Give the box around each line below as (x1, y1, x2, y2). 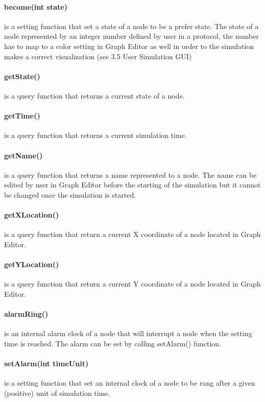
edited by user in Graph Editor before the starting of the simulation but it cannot (4, 179, 261, 190)
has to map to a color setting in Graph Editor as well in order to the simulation (4, 40, 254, 51)
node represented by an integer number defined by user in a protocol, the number (4, 31, 259, 41)
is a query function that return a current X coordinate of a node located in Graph (4, 229, 261, 240)
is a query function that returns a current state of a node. (4, 90, 185, 101)
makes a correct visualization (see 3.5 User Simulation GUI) (4, 51, 192, 61)
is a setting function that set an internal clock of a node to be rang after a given (4, 377, 255, 388)
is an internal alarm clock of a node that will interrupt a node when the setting (4, 328, 252, 339)
